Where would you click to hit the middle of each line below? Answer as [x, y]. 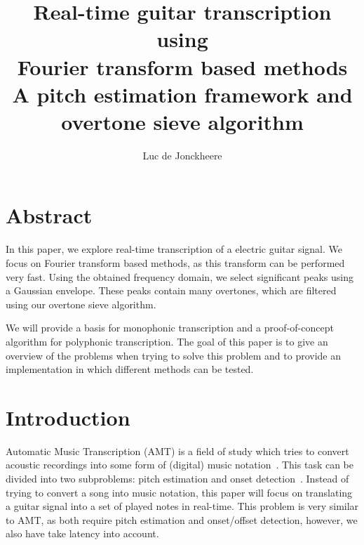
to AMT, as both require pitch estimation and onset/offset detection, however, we [182, 519]
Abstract [49, 215]
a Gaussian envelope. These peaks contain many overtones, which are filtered [171, 290]
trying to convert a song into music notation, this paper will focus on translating [179, 492]
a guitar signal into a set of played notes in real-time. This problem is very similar [182, 506]
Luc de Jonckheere [182, 155]
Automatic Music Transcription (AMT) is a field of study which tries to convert [177, 451]
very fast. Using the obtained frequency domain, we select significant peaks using [180, 276]
